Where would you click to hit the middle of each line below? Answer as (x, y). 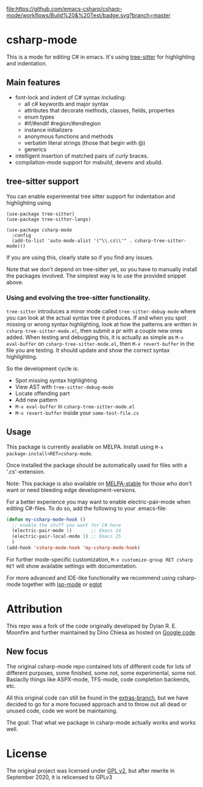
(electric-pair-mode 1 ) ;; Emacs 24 (66, 531)
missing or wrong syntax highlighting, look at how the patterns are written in (102, 324)
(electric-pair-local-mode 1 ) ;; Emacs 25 (66, 536)
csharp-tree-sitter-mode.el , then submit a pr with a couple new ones (94, 331)
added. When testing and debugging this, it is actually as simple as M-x (95, 337)
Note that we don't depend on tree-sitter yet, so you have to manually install (102, 269)
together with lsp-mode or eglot (62, 584)
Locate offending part (42, 393)
